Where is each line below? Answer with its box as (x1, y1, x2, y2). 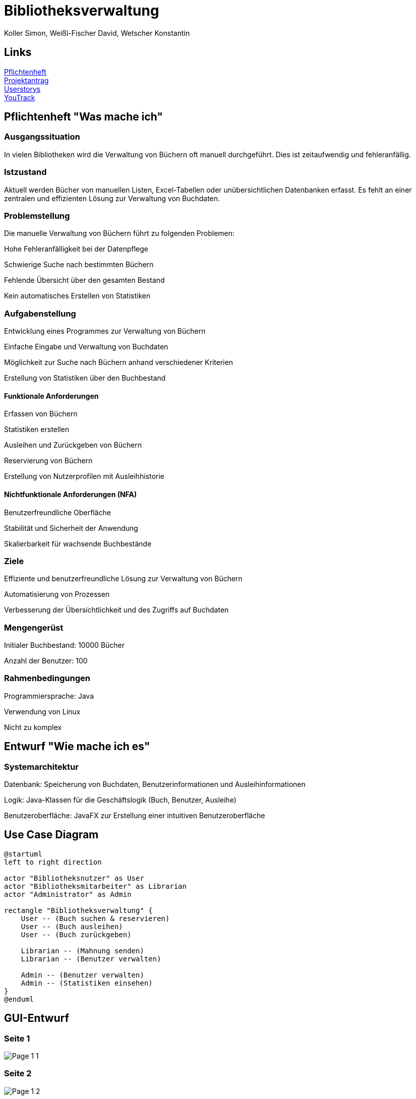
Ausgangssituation (4, 132, 80, 142)
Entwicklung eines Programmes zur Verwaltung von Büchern (4, 327, 206, 336)
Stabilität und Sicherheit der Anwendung (4, 523, 138, 532)
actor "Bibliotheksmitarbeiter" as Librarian (4, 882, 187, 890)
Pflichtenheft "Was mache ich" (4, 110, 163, 124)
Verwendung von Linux (4, 707, 81, 716)
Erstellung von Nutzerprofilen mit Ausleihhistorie (4, 472, 165, 481)
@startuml (4, 849, 42, 858)
